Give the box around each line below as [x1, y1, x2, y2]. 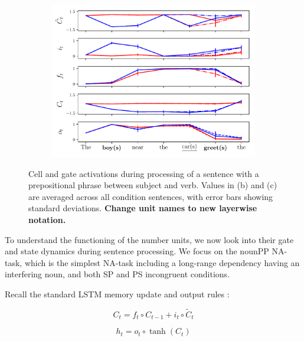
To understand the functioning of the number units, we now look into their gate [5, 233, 294, 245]
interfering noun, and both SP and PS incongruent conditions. [5, 268, 230, 280]
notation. [28, 213, 66, 225]
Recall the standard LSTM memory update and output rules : [5, 287, 230, 300]
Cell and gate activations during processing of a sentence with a [28, 167, 259, 179]
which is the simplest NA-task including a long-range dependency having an [24, 256, 300, 268]
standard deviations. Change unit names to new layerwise [28, 202, 257, 214]
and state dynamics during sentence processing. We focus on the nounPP [5, 245, 269, 257]
